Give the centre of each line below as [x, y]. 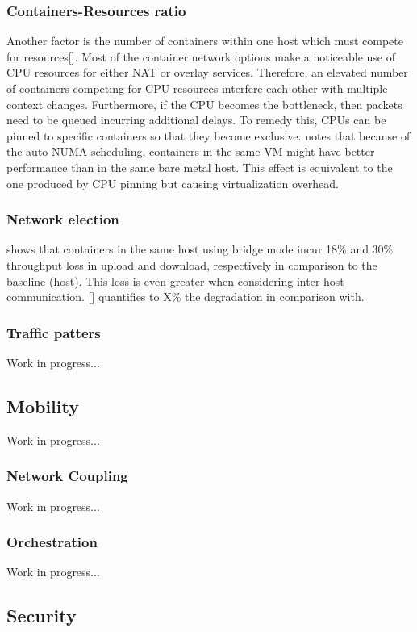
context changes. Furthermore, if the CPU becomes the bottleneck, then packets [204, 104]
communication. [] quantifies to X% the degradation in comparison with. [186, 297]
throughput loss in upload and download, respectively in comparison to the [192, 264]
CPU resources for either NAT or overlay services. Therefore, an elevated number [207, 72]
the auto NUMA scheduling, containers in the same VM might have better [191, 151]
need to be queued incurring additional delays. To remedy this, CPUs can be [196, 120]
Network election [63, 219]
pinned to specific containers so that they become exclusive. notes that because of [208, 135]
